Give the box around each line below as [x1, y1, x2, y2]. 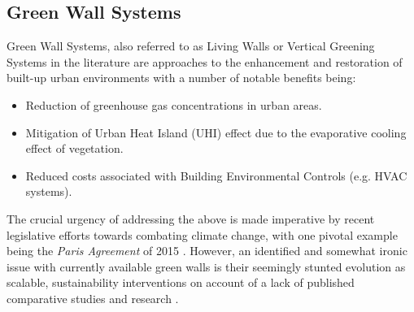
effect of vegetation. [25, 140, 124, 157]
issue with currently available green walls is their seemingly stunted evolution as [7, 258, 406, 275]
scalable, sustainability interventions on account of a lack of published [7, 274, 355, 291]
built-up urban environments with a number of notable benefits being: [7, 69, 356, 86]
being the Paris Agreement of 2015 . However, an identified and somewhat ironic [7, 242, 407, 259]
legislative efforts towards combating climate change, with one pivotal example [7, 226, 398, 243]
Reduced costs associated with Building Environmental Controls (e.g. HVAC [25, 167, 407, 184]
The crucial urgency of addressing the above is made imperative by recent [7, 210, 375, 227]
